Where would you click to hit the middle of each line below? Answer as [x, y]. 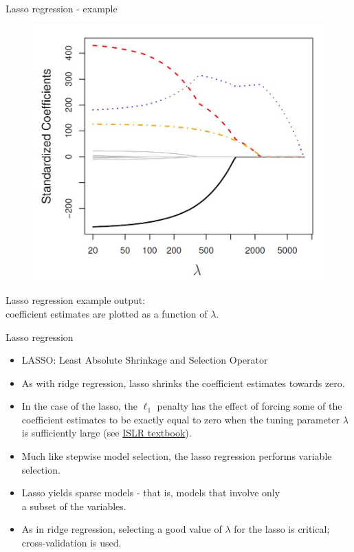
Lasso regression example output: [76, 300]
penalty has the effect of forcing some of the [250, 406]
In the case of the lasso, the [79, 406]
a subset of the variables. [74, 506]
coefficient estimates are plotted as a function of [107, 313]
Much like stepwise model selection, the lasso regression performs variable [177, 456]
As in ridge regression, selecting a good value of [122, 529]
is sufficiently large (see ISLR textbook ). [107, 433]
